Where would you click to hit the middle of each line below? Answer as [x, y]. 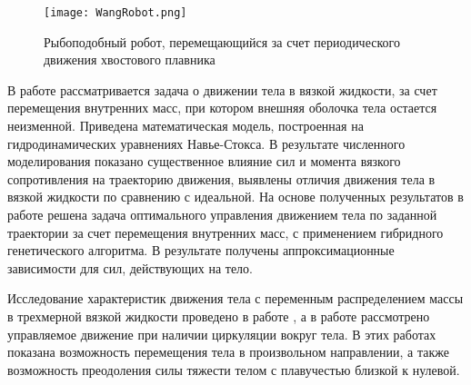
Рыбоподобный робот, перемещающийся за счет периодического [222, 41]
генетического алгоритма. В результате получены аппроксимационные [201, 250]
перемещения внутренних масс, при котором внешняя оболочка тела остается [222, 108]
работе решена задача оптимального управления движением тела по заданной [222, 214]
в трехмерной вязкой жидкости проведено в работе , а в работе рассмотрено [219, 316]
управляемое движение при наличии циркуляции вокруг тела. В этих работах [222, 334]
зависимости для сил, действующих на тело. [130, 267]
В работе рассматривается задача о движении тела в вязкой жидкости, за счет [222, 89]
